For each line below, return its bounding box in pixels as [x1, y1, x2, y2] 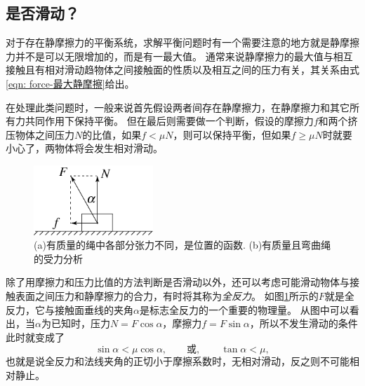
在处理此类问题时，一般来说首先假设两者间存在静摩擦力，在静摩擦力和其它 [6, 99, 350, 114]
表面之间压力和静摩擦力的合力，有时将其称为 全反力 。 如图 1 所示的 [15, 289, 319, 303]
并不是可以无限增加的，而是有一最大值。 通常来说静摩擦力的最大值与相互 [15, 48, 353, 63]
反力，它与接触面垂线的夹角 [6, 302, 133, 317]
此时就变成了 [6, 329, 65, 344]
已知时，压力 [51, 316, 110, 331]
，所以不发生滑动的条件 [249, 316, 358, 331]
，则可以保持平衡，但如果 [173, 127, 291, 142]
